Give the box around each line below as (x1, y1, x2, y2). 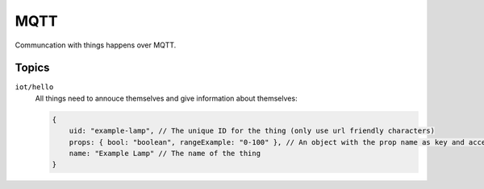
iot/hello (15, 83, 54, 92)
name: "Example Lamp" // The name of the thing (69, 149, 261, 158)
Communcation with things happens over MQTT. (15, 40, 177, 50)
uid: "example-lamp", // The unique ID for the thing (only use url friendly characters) (69, 126, 436, 136)
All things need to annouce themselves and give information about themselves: (35, 93, 298, 103)
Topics (15, 61, 50, 75)
